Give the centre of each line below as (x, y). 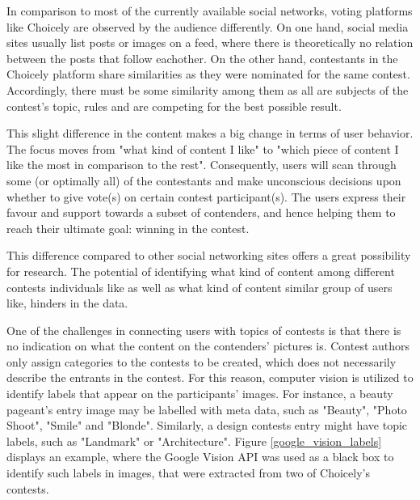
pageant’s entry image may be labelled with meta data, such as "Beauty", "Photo (207, 409)
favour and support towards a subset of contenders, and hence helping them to (201, 212)
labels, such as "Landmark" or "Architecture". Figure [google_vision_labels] (194, 441)
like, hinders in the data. (67, 303)
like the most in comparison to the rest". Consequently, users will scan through (202, 165)
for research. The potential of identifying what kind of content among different (201, 271)
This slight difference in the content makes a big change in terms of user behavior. (210, 133)
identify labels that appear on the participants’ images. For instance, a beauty (200, 394)
